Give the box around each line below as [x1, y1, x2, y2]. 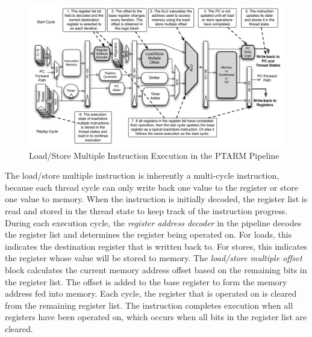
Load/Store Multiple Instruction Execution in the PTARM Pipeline [29, 149, 279, 161]
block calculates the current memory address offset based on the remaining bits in [5, 263, 307, 276]
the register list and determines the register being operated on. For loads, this [5, 228, 292, 241]
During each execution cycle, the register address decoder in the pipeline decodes [5, 216, 302, 229]
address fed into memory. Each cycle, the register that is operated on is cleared [5, 287, 297, 300]
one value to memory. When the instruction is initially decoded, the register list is [5, 193, 308, 205]
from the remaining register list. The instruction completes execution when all [5, 298, 293, 311]
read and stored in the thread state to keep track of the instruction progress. [5, 204, 288, 217]
